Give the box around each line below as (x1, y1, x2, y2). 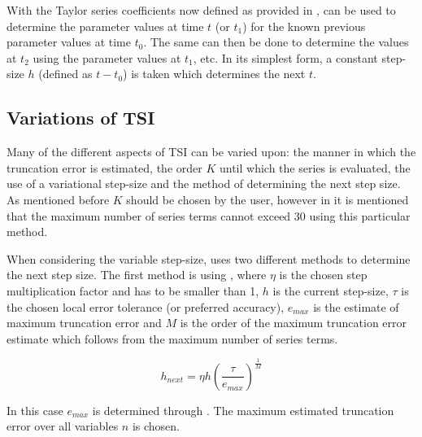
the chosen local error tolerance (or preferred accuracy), (7, 298, 285, 315)
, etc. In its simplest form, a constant (193, 49, 378, 66)
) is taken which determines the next (123, 65, 306, 82)
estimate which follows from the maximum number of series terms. (7, 330, 338, 347)
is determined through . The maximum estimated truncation (92, 401, 394, 418)
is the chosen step (279, 266, 368, 283)
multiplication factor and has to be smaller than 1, (7, 282, 259, 299)
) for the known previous (242, 17, 366, 34)
